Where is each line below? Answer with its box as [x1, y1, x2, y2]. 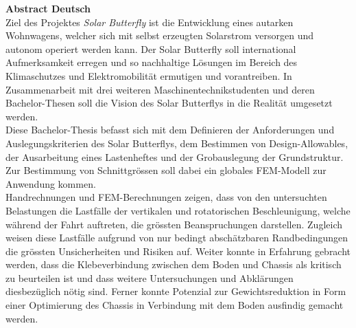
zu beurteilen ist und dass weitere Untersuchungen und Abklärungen [5, 270, 294, 285]
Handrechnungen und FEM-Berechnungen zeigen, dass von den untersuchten [5, 190, 327, 204]
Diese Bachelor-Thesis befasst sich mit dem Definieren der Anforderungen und [5, 122, 335, 137]
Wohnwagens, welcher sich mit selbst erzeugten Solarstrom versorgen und [5, 28, 314, 43]
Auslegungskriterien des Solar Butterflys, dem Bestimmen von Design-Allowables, [5, 135, 348, 150]
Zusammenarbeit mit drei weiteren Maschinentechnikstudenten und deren [5, 82, 315, 96]
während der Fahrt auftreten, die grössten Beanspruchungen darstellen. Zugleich [5, 217, 343, 231]
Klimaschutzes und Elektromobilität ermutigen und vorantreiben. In [5, 68, 292, 83]
